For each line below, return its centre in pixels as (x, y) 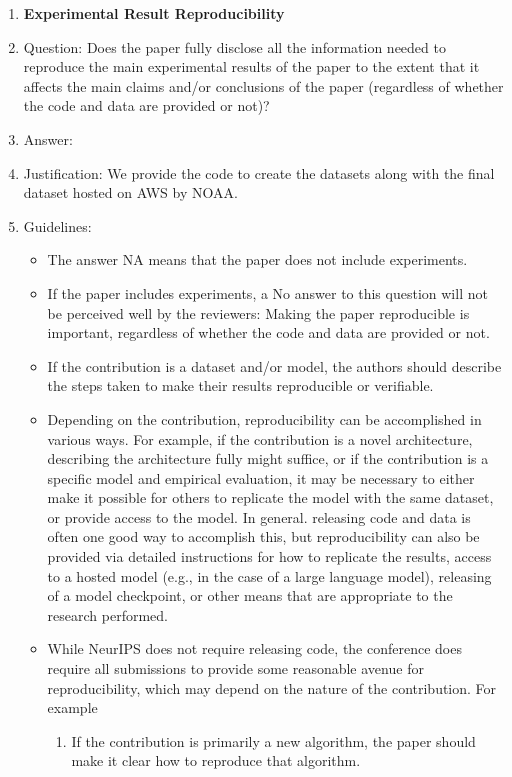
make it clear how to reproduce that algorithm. (216, 760)
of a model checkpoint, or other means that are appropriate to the (250, 595)
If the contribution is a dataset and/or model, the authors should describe (274, 365)
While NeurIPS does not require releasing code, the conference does (254, 648)
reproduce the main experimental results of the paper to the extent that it (251, 66)
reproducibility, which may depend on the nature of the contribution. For (272, 687)
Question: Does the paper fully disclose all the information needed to (234, 46)
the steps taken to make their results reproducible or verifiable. (240, 385)
